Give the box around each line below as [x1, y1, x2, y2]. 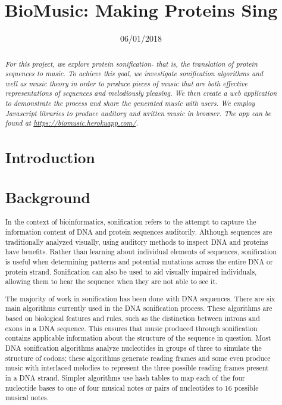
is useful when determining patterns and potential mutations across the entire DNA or [5, 256, 273, 266]
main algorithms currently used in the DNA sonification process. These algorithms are [5, 303, 272, 313]
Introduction [5, 147, 95, 168]
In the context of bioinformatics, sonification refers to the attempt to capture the [5, 217, 256, 227]
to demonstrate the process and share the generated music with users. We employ [5, 98, 255, 108]
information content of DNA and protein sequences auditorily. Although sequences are [5, 226, 272, 236]
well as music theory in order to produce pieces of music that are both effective [5, 78, 247, 88]
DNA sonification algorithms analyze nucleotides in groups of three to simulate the [5, 343, 262, 353]
